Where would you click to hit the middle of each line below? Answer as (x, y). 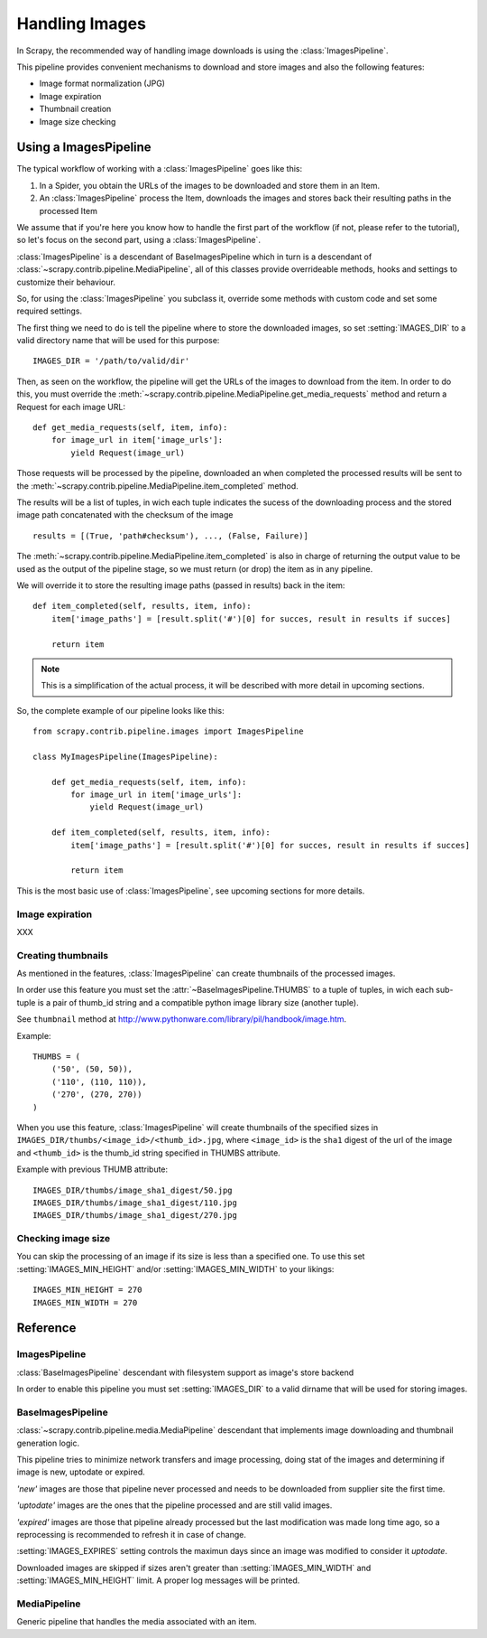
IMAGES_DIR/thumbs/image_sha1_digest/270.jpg (135, 1216)
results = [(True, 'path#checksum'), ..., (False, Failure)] (170, 536)
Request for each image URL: (71, 407)
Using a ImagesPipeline (84, 148)
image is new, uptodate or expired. (81, 1472)
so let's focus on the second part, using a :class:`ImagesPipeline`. (139, 240)
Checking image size (64, 1239)
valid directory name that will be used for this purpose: (118, 341)
